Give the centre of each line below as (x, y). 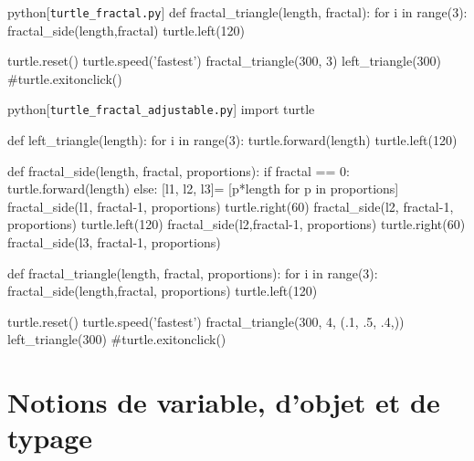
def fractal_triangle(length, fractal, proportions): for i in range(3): (193, 272)
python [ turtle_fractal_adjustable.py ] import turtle (161, 109)
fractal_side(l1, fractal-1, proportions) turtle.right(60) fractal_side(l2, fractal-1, (231, 206)
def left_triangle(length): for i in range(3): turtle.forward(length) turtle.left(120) (232, 140)
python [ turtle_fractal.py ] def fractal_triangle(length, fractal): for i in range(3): (237, 12)
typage (50, 438)
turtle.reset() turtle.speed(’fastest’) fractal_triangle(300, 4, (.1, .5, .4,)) (206, 321)
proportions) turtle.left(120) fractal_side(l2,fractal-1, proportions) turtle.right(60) (237, 224)
